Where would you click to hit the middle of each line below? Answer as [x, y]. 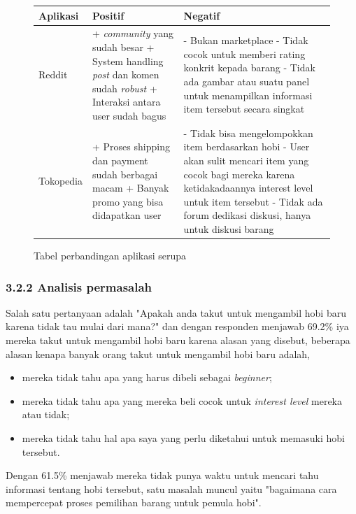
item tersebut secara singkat [244, 109]
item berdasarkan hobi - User [247, 147]
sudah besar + [123, 47]
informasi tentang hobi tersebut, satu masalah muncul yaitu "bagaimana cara [171, 488]
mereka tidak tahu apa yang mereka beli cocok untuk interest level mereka [182, 400]
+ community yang [133, 33]
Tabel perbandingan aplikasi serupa [110, 255]
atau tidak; [46, 414]
